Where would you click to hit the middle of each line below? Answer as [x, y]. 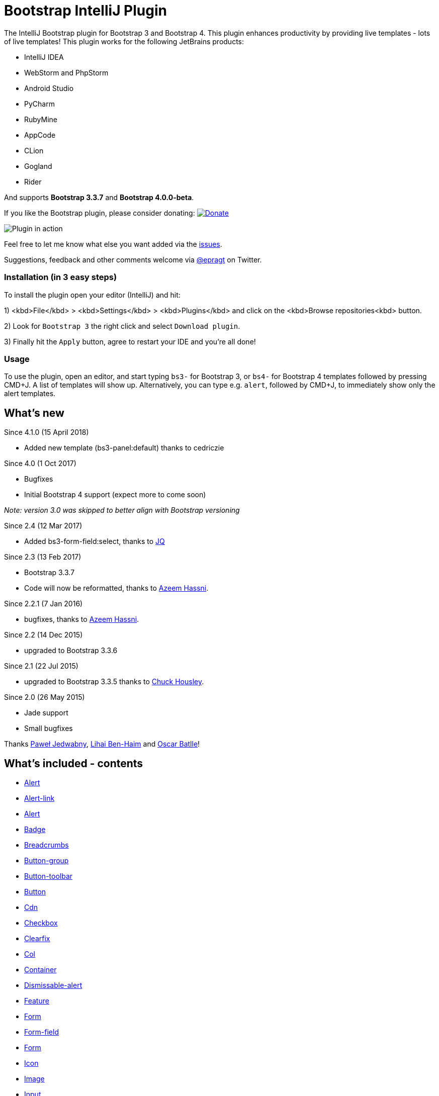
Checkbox [41, 923]
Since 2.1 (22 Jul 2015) [41, 666]
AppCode [40, 135]
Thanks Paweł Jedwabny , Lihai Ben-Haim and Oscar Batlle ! [102, 744]
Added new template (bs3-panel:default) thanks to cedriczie [124, 448]
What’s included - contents [74, 763]
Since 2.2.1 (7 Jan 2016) [43, 604]
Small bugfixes [49, 728]
